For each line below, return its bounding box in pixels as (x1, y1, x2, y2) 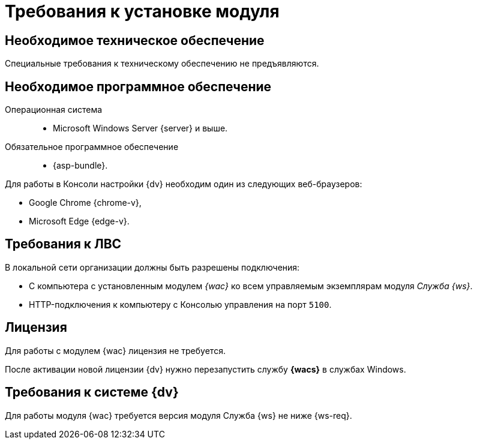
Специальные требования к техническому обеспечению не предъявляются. (5, 58, 319, 69)
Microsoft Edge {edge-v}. (29, 216, 130, 227)
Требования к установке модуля (5, 1, 280, 22)
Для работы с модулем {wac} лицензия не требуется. (5, 345, 226, 356)
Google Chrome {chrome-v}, (29, 197, 142, 208)
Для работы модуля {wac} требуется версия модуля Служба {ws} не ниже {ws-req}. (5, 410, 352, 421)
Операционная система (5, 104, 103, 115)
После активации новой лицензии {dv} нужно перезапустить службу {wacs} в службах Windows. (5, 364, 406, 374)
